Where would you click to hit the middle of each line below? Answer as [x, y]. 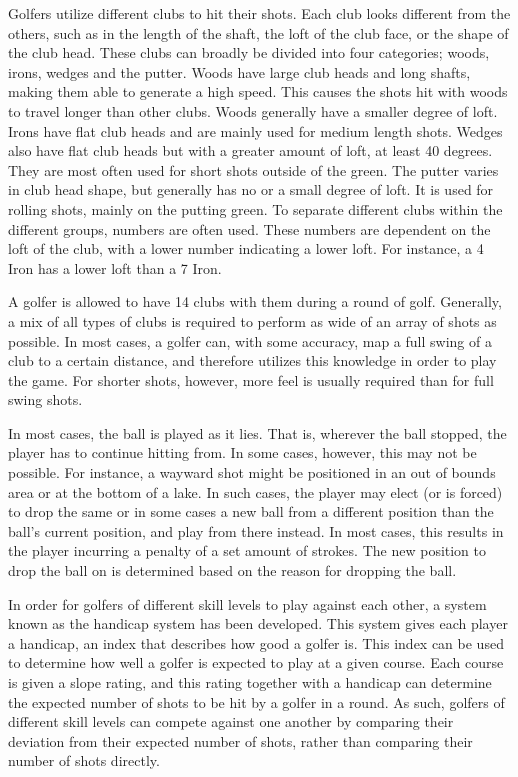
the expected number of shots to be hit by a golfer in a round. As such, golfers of [256, 701]
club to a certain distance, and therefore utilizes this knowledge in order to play [252, 360]
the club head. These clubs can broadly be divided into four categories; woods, [249, 52]
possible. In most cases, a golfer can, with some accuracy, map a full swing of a [250, 340]
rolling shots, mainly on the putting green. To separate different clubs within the [255, 208]
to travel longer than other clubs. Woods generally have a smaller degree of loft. [253, 110]
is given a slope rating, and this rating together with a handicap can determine [250, 682]
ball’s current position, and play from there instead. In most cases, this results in [256, 530]
